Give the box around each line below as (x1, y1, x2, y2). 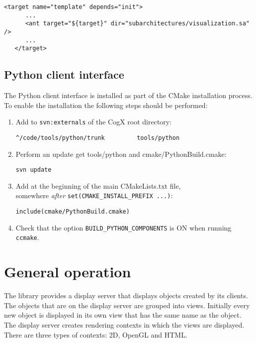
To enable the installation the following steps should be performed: (4, 100, 208, 110)
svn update (15, 166, 52, 174)
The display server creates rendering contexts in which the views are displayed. (4, 320, 245, 330)
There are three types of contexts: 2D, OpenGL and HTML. (4, 329, 187, 340)
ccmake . (15, 232, 39, 242)
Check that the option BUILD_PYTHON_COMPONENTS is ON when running (15, 222, 232, 232)
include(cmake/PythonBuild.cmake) (15, 208, 130, 216)
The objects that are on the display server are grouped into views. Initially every (4, 300, 250, 310)
